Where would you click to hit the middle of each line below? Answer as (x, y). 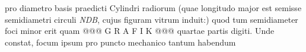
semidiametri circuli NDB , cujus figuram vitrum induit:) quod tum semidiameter (152, 19)
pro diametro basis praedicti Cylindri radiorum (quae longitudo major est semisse (153, 8)
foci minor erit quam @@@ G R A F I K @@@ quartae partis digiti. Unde (140, 31)
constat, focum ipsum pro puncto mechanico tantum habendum (120, 42)
